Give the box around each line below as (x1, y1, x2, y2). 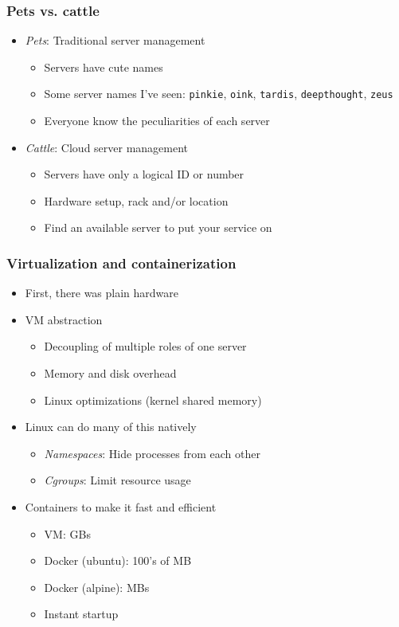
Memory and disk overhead (44, 365, 177, 382)
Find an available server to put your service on (44, 219, 272, 236)
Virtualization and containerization (6, 253, 237, 272)
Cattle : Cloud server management (25, 139, 189, 155)
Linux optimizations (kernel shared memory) (44, 391, 262, 408)
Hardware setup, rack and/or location (44, 192, 229, 209)
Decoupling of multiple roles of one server (44, 338, 247, 355)
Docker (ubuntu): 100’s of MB (44, 552, 192, 569)
